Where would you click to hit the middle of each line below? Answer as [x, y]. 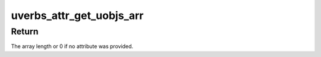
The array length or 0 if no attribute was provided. [72, 46]
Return [25, 31]
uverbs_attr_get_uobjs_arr [77, 15]
